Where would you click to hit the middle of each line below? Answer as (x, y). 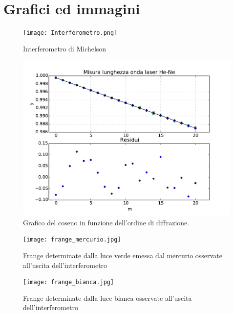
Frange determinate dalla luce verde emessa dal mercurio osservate (123, 255)
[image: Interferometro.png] (70, 33)
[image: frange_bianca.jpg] (69, 282)
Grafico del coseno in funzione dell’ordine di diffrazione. (106, 222)
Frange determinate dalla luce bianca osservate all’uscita (107, 298)
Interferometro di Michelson (65, 48)
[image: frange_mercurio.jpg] (72, 240)
